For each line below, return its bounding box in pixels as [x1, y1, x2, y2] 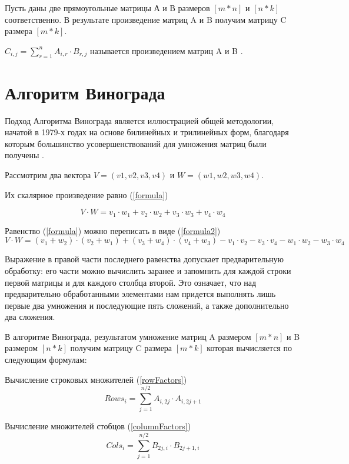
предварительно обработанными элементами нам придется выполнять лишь [5, 288, 276, 300]
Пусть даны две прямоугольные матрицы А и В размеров [5, 2, 210, 14]
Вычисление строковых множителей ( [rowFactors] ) [5, 373, 187, 385]
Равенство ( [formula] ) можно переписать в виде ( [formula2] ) [5, 224, 221, 236]
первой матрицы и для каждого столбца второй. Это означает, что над [5, 276, 257, 288]
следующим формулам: [5, 353, 87, 366]
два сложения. [5, 311, 55, 323]
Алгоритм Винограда [5, 80, 165, 104]
